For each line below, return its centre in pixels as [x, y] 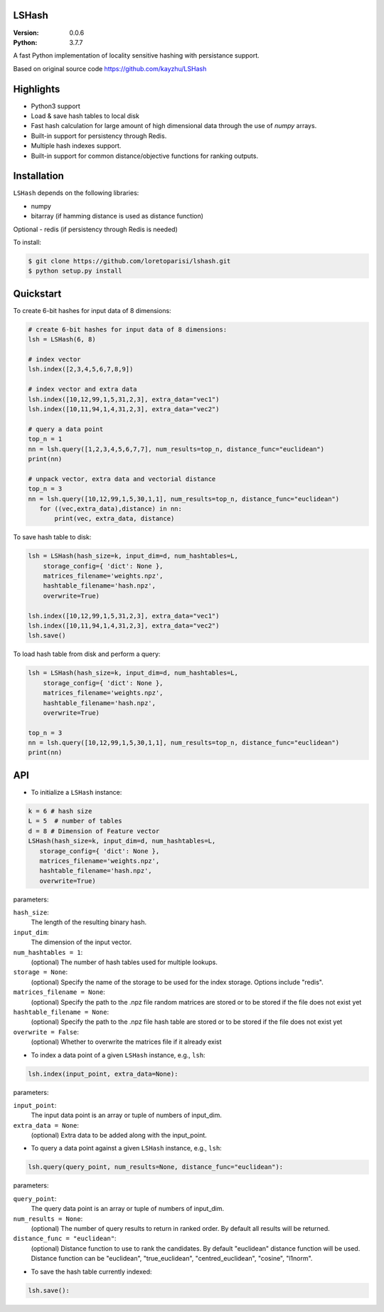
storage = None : [41, 972]
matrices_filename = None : [59, 992]
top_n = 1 [45, 439]
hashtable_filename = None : [61, 1012]
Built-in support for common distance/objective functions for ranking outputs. [145, 156]
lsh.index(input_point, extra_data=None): [103, 1074]
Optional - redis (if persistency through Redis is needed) [95, 229]
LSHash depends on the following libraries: [76, 193]
